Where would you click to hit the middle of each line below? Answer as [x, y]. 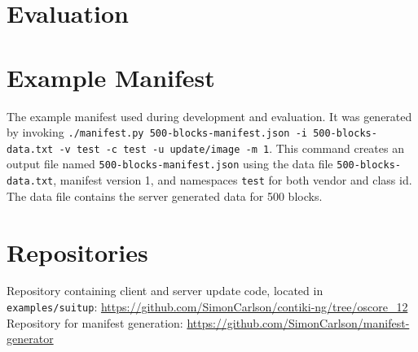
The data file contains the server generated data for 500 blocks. [165, 196]
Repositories [77, 252]
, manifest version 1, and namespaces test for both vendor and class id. [233, 180]
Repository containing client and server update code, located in [165, 291]
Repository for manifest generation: [95, 322]
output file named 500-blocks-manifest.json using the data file [170, 164]
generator [30, 339]
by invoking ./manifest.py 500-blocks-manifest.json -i [157, 132]
